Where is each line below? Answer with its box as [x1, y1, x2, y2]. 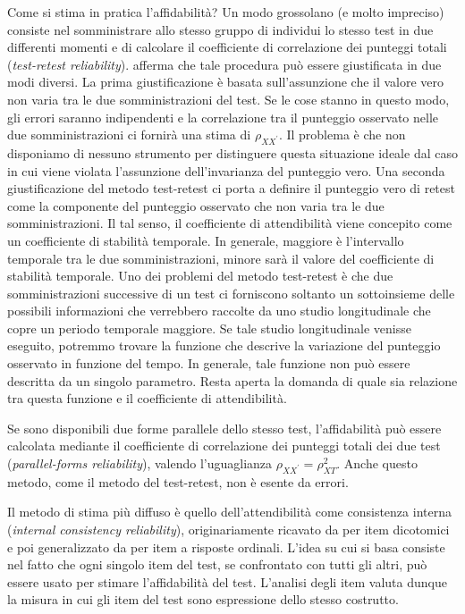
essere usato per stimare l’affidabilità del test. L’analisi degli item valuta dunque [7, 572, 447, 591]
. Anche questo [336, 454, 418, 473]
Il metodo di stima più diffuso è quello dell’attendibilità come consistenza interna [7, 502, 452, 521]
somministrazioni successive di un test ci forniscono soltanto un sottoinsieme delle [7, 283, 455, 302]
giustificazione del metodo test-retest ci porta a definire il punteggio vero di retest [7, 179, 455, 198]
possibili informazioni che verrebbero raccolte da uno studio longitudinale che [7, 301, 431, 320]
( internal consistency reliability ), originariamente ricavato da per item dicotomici [7, 520, 450, 539]
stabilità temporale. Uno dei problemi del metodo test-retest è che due [7, 266, 393, 285]
